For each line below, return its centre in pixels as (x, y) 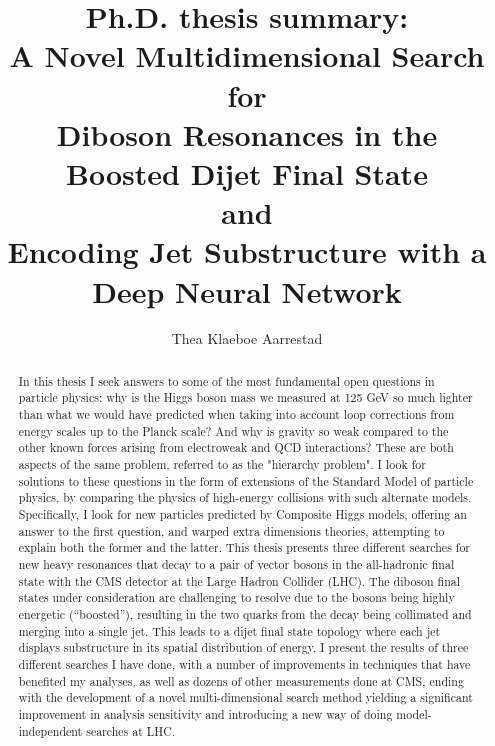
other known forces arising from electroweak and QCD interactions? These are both (236, 447)
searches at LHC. (131, 730)
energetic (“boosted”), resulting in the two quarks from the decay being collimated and (245, 614)
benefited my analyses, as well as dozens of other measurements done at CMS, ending (241, 680)
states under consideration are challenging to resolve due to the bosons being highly (236, 597)
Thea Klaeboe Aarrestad (247, 338)
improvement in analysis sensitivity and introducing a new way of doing (205, 713)
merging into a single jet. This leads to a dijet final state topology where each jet (229, 630)
